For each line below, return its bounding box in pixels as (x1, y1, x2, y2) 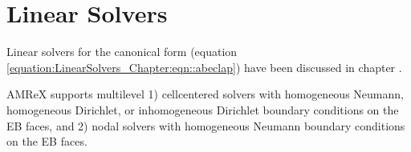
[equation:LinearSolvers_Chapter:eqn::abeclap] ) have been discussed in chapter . (6, 58, 402, 75)
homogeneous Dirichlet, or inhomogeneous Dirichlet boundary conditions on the (6, 101, 399, 118)
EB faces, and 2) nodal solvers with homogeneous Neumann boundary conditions (6, 117, 405, 134)
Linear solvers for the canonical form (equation (6, 43, 238, 60)
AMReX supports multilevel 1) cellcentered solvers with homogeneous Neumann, (6, 86, 404, 102)
